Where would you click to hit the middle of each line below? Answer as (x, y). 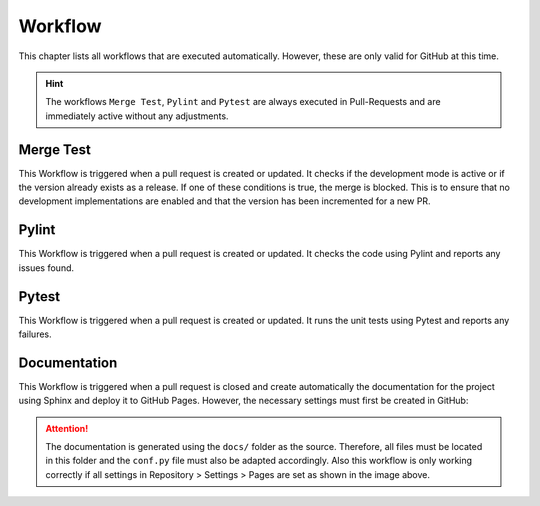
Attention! (67, 428)
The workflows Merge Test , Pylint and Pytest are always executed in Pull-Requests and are (243, 102)
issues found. (46, 267)
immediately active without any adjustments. (137, 116)
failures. (35, 334)
